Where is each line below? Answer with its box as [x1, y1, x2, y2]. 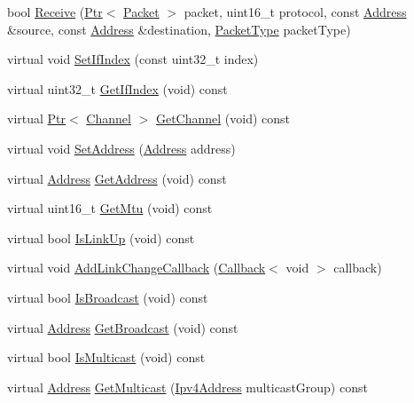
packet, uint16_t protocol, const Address [184, 3, 407, 20]
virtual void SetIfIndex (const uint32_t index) [7, 50, 259, 68]
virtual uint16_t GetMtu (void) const [7, 199, 213, 217]
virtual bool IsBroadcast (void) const [7, 288, 208, 306]
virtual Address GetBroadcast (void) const [7, 318, 238, 336]
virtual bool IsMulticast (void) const [7, 348, 206, 367]
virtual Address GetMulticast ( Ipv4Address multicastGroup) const [7, 377, 368, 396]
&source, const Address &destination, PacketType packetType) [7, 20, 351, 38]
